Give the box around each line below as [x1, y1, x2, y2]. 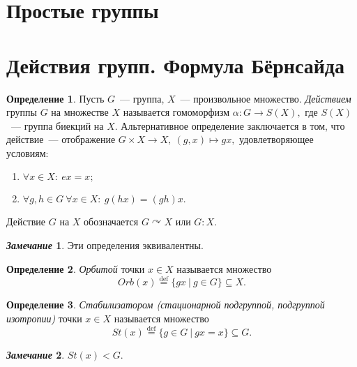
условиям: [6, 145, 49, 160]
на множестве [51, 105, 109, 119]
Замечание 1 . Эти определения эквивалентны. [6, 238, 204, 253]
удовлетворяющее [239, 132, 314, 147]
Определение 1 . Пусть [6, 91, 105, 105]
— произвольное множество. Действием [180, 91, 351, 105]
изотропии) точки [6, 311, 82, 326]
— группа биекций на [10, 118, 104, 133]
